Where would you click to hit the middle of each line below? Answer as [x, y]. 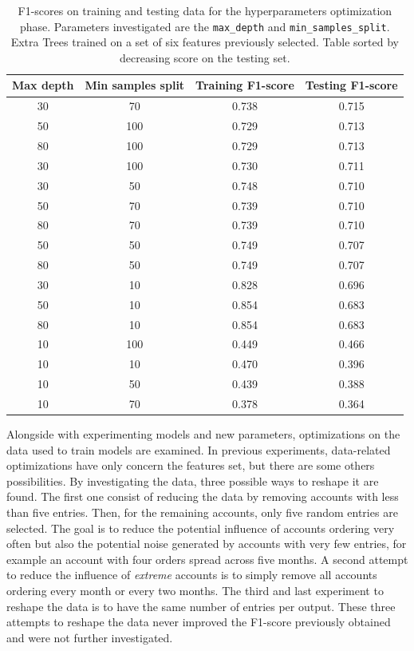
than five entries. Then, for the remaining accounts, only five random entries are [202, 512]
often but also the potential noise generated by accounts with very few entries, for [207, 544]
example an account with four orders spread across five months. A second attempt [207, 559]
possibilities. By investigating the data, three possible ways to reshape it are [193, 480]
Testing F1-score [351, 85]
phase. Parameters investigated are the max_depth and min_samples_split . [205, 26]
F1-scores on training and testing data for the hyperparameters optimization [205, 10]
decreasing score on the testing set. [205, 57]
